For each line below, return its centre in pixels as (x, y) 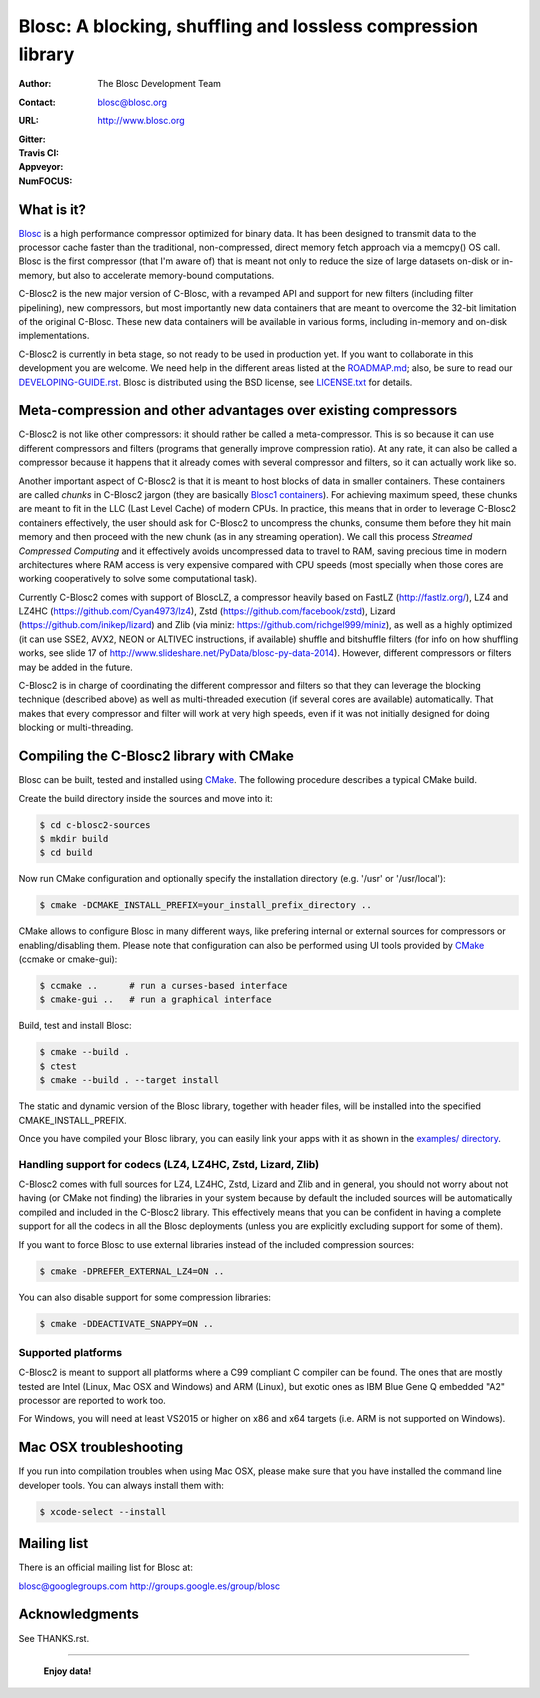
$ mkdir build (74, 838)
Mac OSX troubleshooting (101, 1447)
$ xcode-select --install (103, 1511)
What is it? (52, 209)
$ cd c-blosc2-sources (95, 824)
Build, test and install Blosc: (75, 1026)
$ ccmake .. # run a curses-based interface (163, 985)
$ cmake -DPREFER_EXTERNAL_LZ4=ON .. (132, 1271)
